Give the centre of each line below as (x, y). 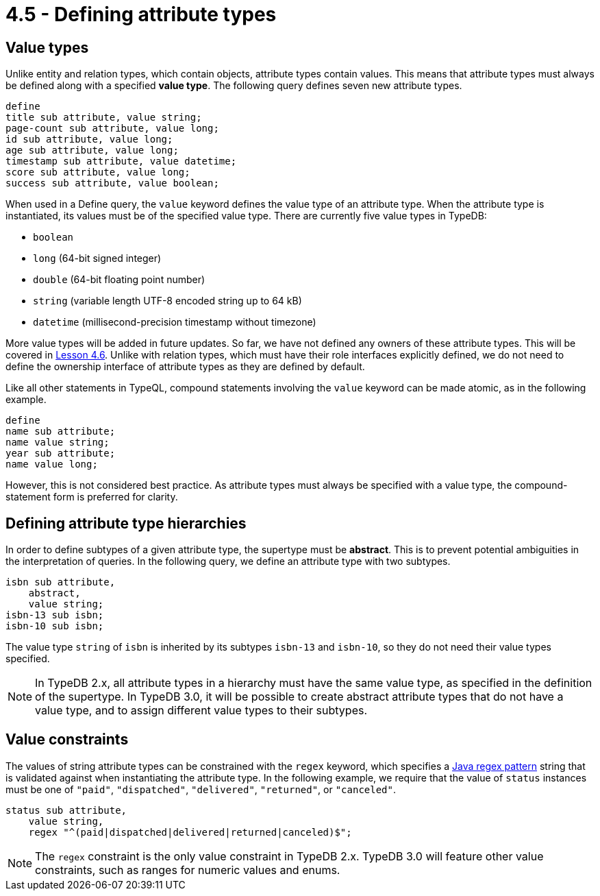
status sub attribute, (66, 810)
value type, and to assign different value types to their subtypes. (201, 711)
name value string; (58, 443)
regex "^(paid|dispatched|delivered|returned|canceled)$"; (190, 832)
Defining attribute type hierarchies (126, 523)
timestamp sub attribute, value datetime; (121, 161)
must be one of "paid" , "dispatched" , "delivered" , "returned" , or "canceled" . (201, 789)
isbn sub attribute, (61, 582)
